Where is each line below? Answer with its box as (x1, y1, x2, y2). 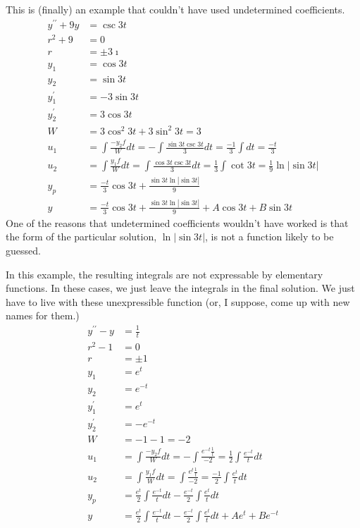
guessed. (6, 242, 41, 257)
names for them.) (6, 308, 80, 323)
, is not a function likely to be (205, 229, 334, 244)
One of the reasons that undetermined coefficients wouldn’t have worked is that (6, 215, 349, 230)
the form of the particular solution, (6, 229, 157, 244)
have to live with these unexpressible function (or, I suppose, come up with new (6, 294, 350, 309)
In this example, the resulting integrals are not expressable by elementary (6, 266, 323, 281)
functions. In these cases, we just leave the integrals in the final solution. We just (6, 281, 355, 295)
